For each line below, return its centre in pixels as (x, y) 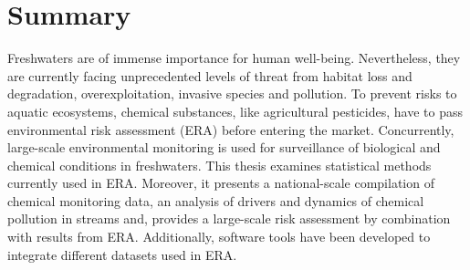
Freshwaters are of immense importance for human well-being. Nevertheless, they (234, 58)
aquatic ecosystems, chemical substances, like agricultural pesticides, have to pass (235, 111)
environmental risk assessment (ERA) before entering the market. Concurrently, (231, 129)
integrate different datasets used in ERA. (122, 254)
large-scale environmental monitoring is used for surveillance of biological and (224, 147)
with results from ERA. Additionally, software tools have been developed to (219, 237)
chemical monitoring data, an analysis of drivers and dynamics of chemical (216, 200)
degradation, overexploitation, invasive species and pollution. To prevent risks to (232, 93)
